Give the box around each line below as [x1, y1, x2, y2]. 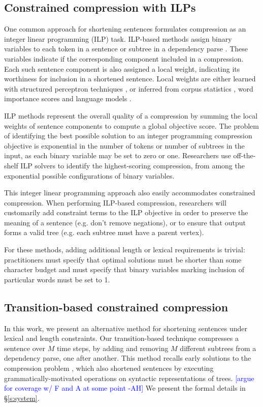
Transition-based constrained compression [4, 299, 228, 314]
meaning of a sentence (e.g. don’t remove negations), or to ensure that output [4, 217, 246, 227]
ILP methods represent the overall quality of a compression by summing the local [4, 110, 258, 121]
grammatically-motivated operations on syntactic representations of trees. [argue [4, 372, 254, 383]
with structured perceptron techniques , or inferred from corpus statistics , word [4, 83, 253, 94]
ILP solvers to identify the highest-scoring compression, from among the [20, 160, 245, 170]
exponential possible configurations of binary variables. [4, 170, 175, 181]
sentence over [4, 342, 45, 353]
